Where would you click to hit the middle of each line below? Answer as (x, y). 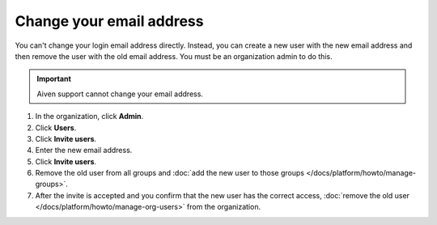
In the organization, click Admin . (89, 117)
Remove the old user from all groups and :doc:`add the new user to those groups (170, 173)
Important (54, 79)
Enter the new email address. (84, 151)
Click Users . (56, 127)
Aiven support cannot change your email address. (120, 94)
